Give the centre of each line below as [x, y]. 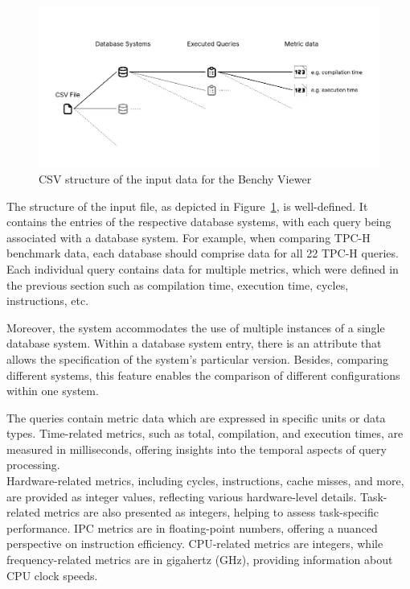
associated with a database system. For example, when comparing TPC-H [189, 237]
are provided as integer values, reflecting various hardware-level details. [182, 496]
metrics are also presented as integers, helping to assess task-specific [211, 512]
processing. [33, 465]
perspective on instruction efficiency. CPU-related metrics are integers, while [195, 544]
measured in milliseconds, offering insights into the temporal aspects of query [197, 449]
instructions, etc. [48, 301]
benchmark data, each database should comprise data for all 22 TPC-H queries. [203, 253]
